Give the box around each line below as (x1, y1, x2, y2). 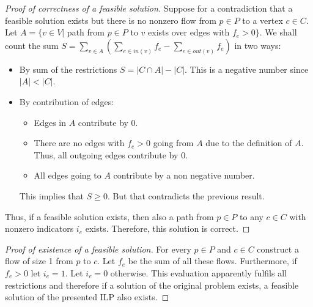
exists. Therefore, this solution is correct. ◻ (85, 222, 250, 235)
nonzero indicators (5, 222, 74, 235)
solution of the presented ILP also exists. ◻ (5, 290, 169, 303)
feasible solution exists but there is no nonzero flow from (5, 13, 216, 26)
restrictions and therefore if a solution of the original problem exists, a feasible (5, 278, 299, 291)
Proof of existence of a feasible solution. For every (5, 242, 191, 255)
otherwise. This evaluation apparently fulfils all (110, 266, 287, 279)
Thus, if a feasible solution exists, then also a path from (5, 210, 214, 223)
